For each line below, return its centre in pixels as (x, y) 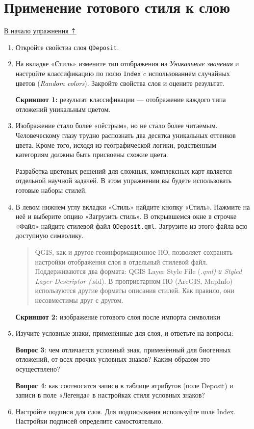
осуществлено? (38, 368)
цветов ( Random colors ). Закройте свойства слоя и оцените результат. (120, 83)
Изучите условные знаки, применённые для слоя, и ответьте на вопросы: (124, 333)
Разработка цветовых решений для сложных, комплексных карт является (124, 171)
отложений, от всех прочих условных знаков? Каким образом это (113, 359)
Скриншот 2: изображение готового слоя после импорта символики (118, 316)
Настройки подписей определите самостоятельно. (89, 421)
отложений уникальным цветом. (63, 109)
